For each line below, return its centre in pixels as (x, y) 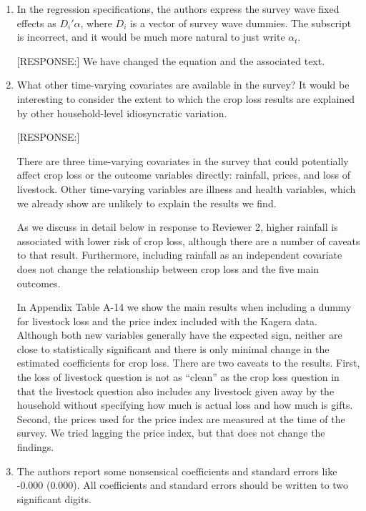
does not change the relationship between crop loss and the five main (168, 268)
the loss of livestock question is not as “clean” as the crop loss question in (178, 377)
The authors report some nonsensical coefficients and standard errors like (177, 471)
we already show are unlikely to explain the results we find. (147, 203)
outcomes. (39, 283)
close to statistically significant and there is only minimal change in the (173, 348)
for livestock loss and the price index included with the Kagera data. (167, 321)
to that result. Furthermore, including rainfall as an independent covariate (179, 255)
